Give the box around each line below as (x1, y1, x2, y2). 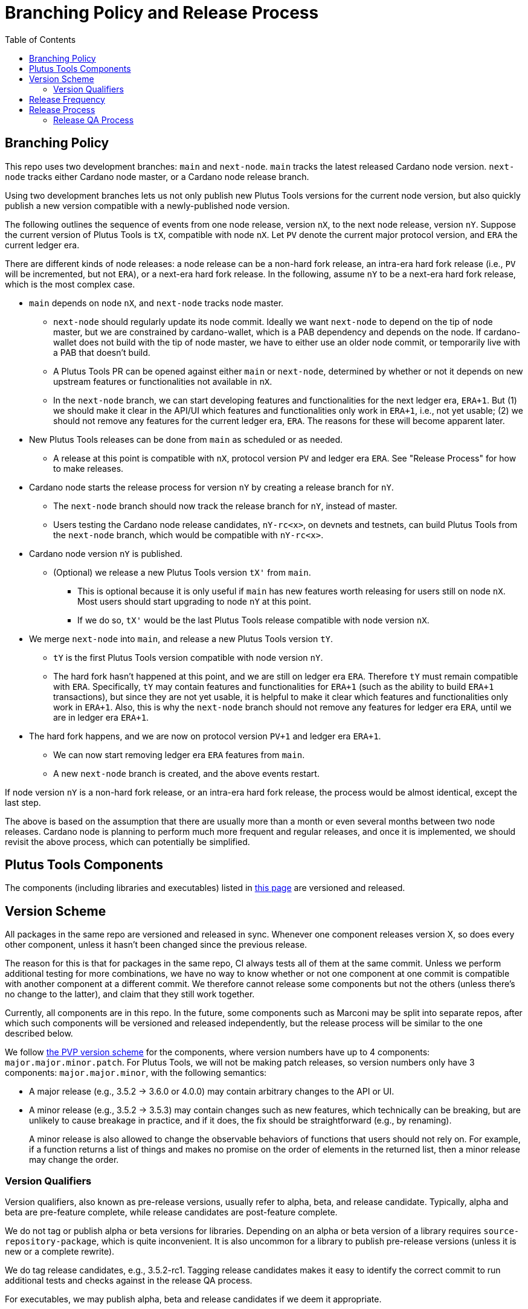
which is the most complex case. (5, 278, 135, 289)
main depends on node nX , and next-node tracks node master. (29, 297, 284, 308)
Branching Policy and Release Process (5, 2, 319, 23)
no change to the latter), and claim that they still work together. (5, 989, 255, 1000)
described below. (5, 1028, 73, 1039)
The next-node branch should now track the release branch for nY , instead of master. (53, 500, 398, 511)
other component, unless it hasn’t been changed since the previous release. (5, 939, 307, 950)
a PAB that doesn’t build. (53, 347, 150, 358)
